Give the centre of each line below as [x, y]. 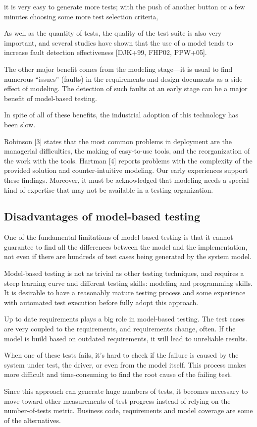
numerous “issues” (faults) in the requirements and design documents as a [116, 79]
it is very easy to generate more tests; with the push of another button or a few [125, 6]
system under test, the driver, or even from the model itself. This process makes [125, 364]
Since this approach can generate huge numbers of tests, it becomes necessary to [126, 391]
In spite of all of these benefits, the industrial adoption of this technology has [121, 115]
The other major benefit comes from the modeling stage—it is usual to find [118, 69]
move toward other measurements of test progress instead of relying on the [117, 400]
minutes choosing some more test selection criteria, [81, 16]
